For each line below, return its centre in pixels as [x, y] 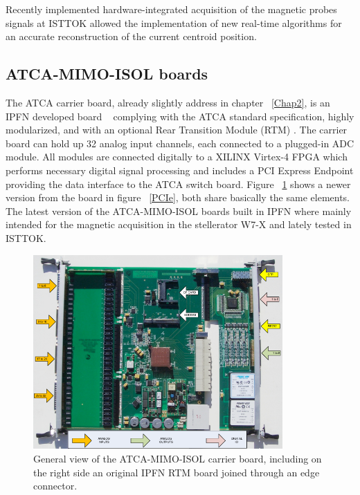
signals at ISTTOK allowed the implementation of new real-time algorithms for [174, 22]
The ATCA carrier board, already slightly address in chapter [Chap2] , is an [168, 102]
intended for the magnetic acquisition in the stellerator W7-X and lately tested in [179, 224]
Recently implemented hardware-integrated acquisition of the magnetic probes [171, 9]
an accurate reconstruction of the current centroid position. [131, 36]
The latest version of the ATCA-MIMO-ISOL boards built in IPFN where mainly [179, 211]
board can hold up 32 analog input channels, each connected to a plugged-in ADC [180, 143]
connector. [55, 486]
